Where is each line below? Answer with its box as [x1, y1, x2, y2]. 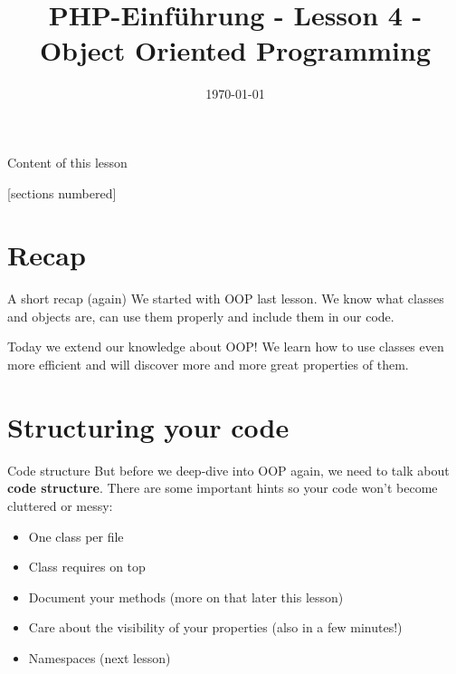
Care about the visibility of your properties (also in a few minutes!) [28, 618, 403, 637]
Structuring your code [7, 408, 290, 445]
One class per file [28, 526, 124, 545]
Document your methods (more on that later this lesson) [28, 587, 344, 606]
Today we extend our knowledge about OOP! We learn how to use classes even [7, 337, 444, 356]
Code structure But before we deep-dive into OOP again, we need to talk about [7, 460, 450, 479]
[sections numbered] [7, 183, 117, 202]
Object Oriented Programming [39, 32, 432, 69]
